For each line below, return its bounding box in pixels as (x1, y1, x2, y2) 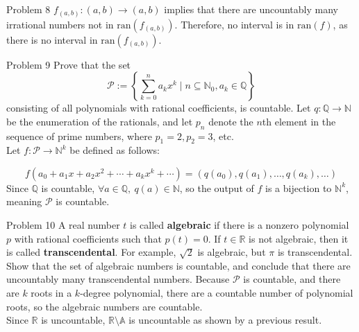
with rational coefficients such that (14, 231, 162, 245)
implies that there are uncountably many (164, 2, 338, 16)
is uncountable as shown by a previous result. (128, 313, 322, 327)
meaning (6, 194, 42, 209)
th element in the (262, 114, 336, 128)
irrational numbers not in (6, 17, 114, 31)
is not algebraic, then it (249, 231, 349, 245)
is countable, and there (243, 272, 341, 286)
